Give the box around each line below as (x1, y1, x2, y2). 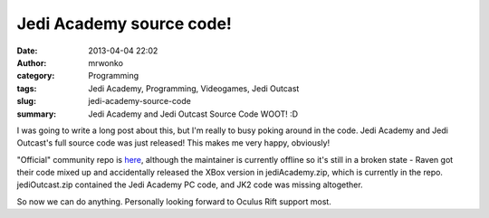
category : (16, 71, 55, 81)
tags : (16, 82, 37, 94)
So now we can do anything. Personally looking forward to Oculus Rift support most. (16, 195, 332, 207)
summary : (16, 109, 57, 119)
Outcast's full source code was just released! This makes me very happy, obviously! (16, 137, 331, 148)
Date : (16, 45, 38, 56)
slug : (16, 96, 36, 107)
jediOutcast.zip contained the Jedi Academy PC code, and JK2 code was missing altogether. (16, 179, 363, 190)
